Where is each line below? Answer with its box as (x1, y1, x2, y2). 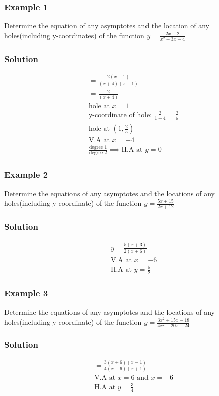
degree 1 (89, 145, 107, 150)
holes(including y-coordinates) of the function (4, 30, 144, 40)
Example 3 (4, 287, 48, 299)
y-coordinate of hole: (88, 112, 152, 119)
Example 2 (4, 168, 48, 181)
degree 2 (89, 150, 107, 156)
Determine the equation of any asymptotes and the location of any (4, 20, 209, 31)
